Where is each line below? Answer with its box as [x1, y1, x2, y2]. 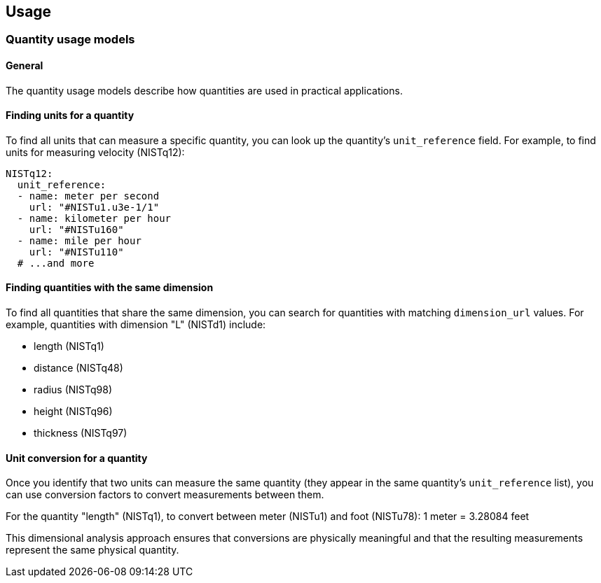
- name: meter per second [17, 190, 160, 202]
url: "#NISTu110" [29, 246, 124, 258]
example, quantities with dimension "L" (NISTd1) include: [6, 318, 266, 331]
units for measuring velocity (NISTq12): [6, 146, 185, 158]
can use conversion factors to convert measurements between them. [6, 489, 324, 501]
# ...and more [17, 257, 95, 269]
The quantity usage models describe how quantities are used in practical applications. [6, 84, 403, 97]
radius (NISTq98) [34, 384, 112, 396]
